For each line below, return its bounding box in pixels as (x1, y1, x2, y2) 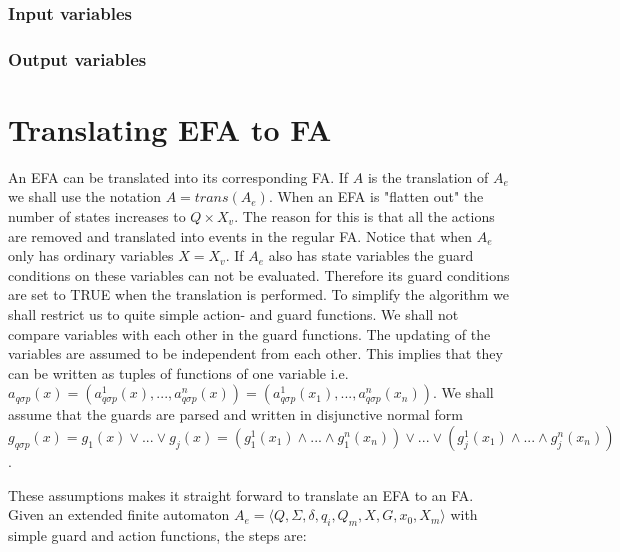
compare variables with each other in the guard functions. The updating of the (8, 323, 491, 344)
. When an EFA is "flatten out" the (268, 186, 484, 207)
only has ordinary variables (8, 245, 174, 266)
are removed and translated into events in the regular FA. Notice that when (8, 225, 473, 246)
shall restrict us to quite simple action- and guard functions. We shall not (8, 303, 459, 324)
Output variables (8, 46, 147, 71)
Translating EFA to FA (8, 108, 332, 149)
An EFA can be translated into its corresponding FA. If (8, 166, 349, 187)
